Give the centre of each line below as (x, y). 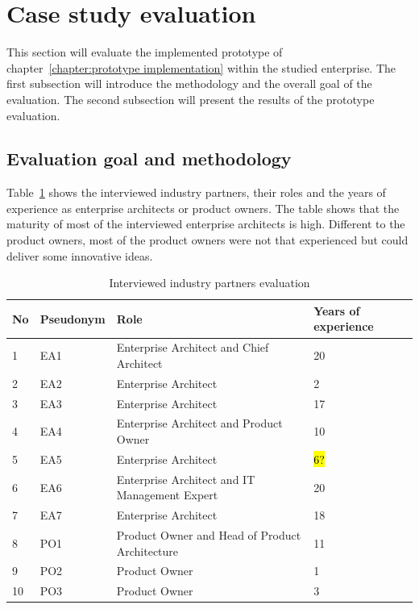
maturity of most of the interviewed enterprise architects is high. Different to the (206, 224)
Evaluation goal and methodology (149, 159)
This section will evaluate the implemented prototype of (145, 52)
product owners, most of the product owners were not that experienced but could (207, 240)
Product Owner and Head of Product (209, 534)
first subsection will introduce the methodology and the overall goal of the (189, 83)
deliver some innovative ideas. (80, 255)
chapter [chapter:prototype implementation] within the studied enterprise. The (201, 67)
